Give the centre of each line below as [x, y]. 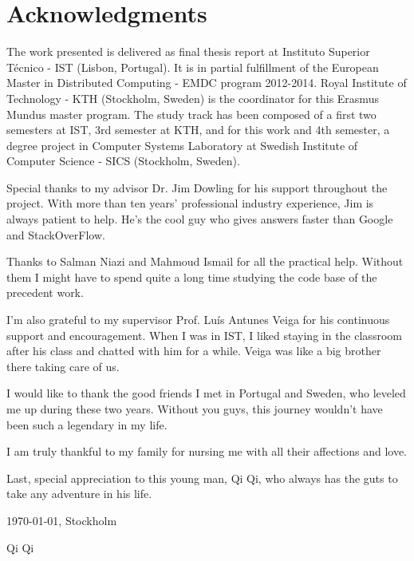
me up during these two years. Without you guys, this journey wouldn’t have [195, 409]
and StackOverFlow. [56, 234]
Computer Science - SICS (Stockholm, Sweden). [123, 161]
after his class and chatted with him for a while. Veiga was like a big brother [194, 351]
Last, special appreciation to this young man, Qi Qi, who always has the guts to [202, 478]
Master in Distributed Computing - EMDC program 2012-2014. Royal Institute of [207, 83]
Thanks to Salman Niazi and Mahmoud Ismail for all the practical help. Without [205, 261]
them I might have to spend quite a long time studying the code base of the [192, 277]
